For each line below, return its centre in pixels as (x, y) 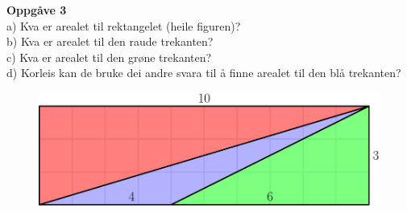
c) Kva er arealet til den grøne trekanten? (109, 57)
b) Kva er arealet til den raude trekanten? (110, 41)
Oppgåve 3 (37, 10)
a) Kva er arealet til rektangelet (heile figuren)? (124, 25)
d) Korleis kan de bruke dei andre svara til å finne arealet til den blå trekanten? (204, 73)
